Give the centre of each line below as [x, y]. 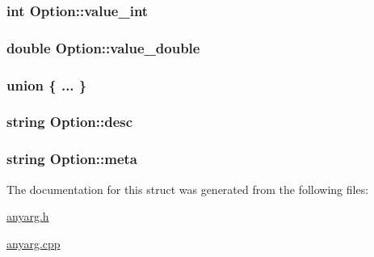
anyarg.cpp [34, 243]
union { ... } [47, 84]
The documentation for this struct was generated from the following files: [188, 189]
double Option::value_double [103, 47]
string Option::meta [72, 159]
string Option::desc [70, 122]
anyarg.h [28, 216]
